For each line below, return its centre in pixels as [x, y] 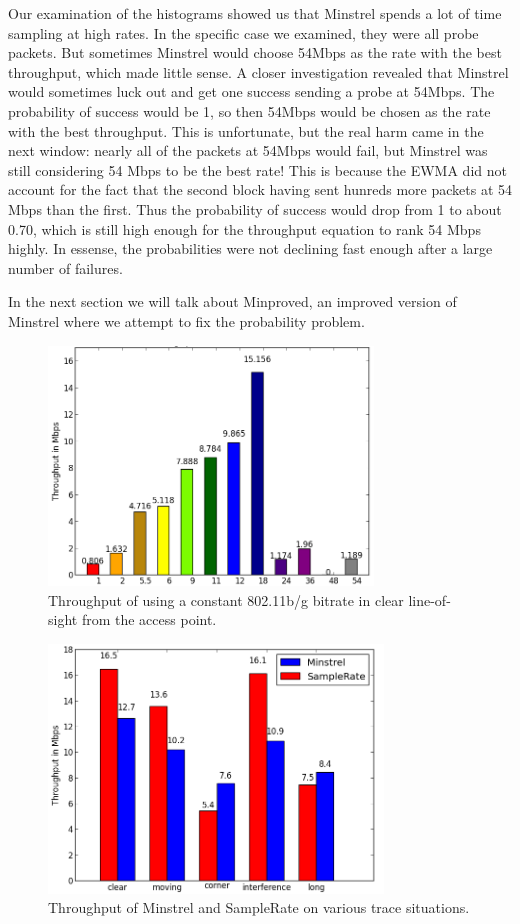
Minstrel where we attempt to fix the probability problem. [186, 320]
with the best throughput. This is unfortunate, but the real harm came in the [246, 130]
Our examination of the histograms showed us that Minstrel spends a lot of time [255, 13]
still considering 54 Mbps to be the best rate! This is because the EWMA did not [257, 169]
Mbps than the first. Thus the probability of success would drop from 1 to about [255, 208]
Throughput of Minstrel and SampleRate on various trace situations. [259, 907]
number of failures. [65, 267]
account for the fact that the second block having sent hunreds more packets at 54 [260, 189]
